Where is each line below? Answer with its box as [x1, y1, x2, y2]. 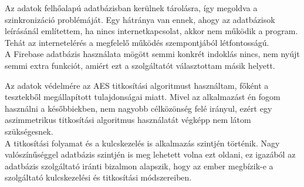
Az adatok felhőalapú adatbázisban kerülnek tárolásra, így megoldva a [5, 2, 258, 14]
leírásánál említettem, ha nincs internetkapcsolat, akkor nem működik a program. [5, 25, 298, 37]
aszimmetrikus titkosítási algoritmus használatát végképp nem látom [5, 113, 251, 126]
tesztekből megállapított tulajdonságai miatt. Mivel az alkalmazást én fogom [5, 91, 281, 103]
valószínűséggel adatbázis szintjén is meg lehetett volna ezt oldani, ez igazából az [5, 148, 296, 161]
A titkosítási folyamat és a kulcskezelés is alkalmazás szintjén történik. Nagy [5, 136, 280, 149]
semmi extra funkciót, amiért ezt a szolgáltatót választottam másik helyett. [5, 59, 275, 71]
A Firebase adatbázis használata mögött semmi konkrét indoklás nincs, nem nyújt [5, 48, 300, 60]
